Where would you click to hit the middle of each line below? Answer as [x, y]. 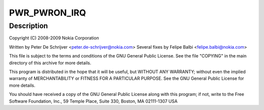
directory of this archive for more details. [50, 63]
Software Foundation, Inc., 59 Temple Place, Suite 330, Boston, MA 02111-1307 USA [93, 101]
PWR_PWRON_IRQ [48, 13]
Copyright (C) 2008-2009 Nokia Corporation [54, 38]
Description [29, 26]
